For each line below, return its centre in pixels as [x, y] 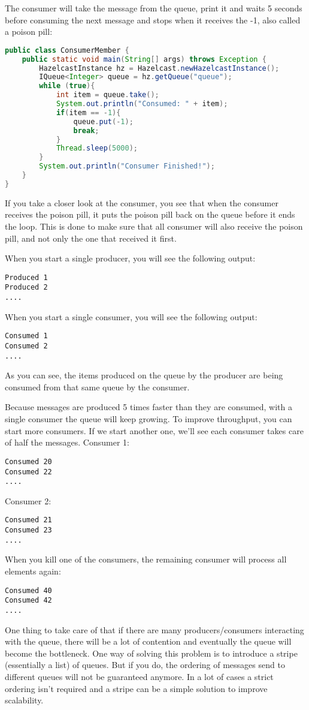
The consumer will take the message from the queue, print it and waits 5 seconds [154, 8]
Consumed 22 [28, 472]
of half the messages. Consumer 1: [67, 442]
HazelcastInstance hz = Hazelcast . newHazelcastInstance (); [159, 68]
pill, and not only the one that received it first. [91, 238]
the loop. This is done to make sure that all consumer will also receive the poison [154, 226]
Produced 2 [26, 288]
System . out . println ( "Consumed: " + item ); [142, 104]
